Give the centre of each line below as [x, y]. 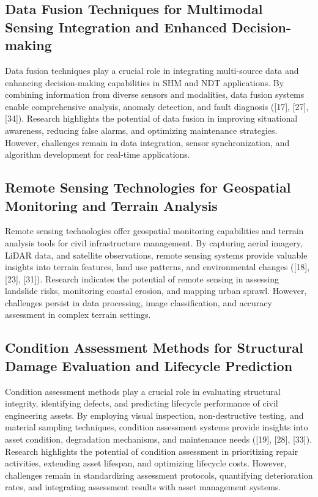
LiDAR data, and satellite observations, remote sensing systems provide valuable [156, 255]
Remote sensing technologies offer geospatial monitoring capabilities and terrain [154, 231]
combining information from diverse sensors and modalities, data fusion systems [155, 94]
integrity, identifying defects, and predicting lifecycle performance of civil [142, 403]
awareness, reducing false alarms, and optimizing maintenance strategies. [141, 130]
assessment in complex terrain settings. [78, 315]
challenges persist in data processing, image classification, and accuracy [139, 302]
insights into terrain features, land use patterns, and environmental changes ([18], [157, 267]
